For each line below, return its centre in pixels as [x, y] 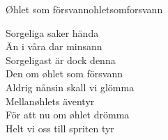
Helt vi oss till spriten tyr [60, 128]
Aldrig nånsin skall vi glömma [70, 87]
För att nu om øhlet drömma [68, 115]
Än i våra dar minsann [54, 46]
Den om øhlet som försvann [64, 73]
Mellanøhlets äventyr [50, 101]
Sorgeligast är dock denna [61, 60]
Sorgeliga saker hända [52, 32]
